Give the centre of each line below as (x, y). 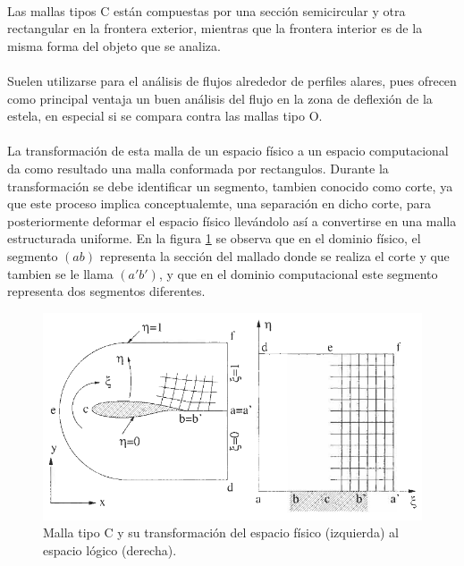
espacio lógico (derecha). (110, 549)
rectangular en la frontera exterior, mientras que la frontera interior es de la (215, 28)
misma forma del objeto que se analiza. (114, 45)
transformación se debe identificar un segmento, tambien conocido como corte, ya (230, 186)
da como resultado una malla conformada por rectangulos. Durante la (198, 168)
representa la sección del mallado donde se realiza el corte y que (274, 255)
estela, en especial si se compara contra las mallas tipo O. (165, 116)
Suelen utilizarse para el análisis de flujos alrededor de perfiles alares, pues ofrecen (232, 80)
